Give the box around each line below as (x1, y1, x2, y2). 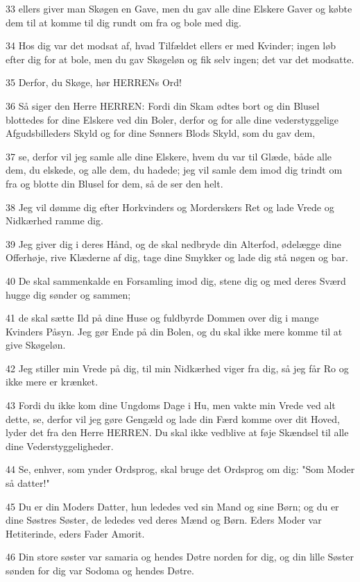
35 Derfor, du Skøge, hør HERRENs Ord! (6, 75, 182, 90)
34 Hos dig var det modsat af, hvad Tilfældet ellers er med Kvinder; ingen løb (6, 38, 336, 53)
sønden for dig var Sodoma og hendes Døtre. (6, 563, 194, 577)
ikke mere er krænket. (6, 374, 98, 389)
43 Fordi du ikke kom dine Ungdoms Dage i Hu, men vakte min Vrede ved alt (6, 398, 336, 413)
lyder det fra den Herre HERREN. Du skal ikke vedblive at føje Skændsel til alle (6, 425, 349, 440)
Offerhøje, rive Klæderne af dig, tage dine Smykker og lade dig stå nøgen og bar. (6, 250, 348, 265)
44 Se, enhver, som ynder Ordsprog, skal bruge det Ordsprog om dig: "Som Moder (6, 462, 355, 476)
